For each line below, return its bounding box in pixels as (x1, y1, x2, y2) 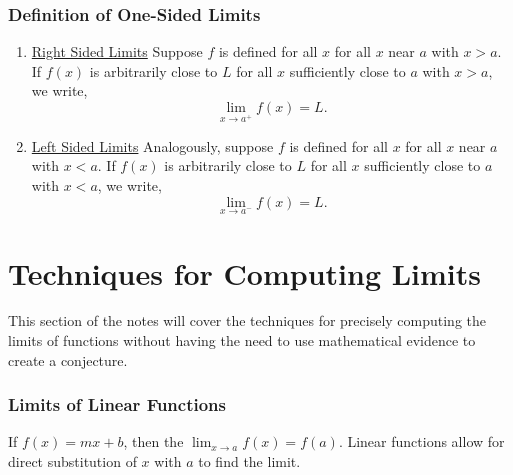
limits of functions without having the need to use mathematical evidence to (8, 330, 476, 351)
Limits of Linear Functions (8, 392, 226, 417)
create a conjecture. (8, 349, 128, 370)
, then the (123, 431, 184, 452)
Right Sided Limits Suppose (31, 41, 203, 62)
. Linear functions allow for (338, 431, 505, 452)
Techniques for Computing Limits (8, 252, 482, 293)
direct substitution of (8, 451, 137, 472)
